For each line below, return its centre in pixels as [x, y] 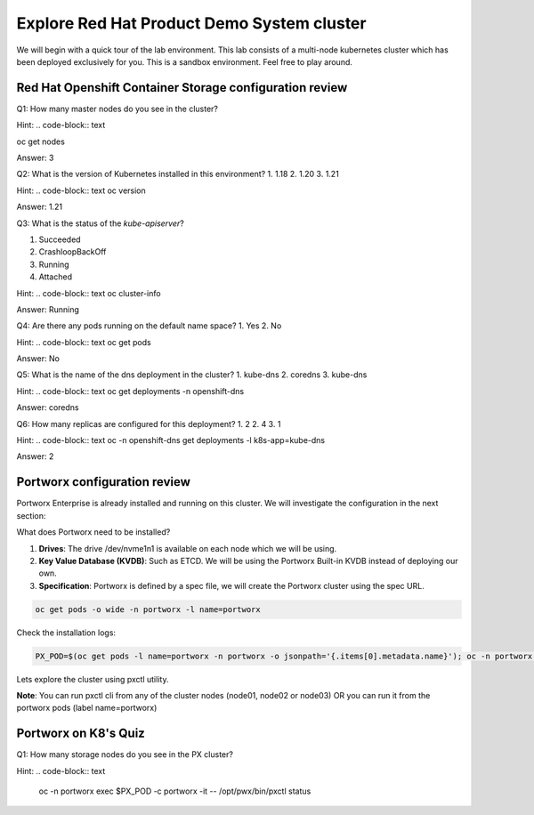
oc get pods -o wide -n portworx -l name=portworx [148, 609]
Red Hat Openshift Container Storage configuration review [182, 88]
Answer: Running [48, 309]
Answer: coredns [48, 407]
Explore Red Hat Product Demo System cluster [191, 23]
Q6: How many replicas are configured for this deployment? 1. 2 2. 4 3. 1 [149, 424]
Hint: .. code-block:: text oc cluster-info [89, 293]
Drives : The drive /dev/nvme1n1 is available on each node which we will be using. [188, 548]
